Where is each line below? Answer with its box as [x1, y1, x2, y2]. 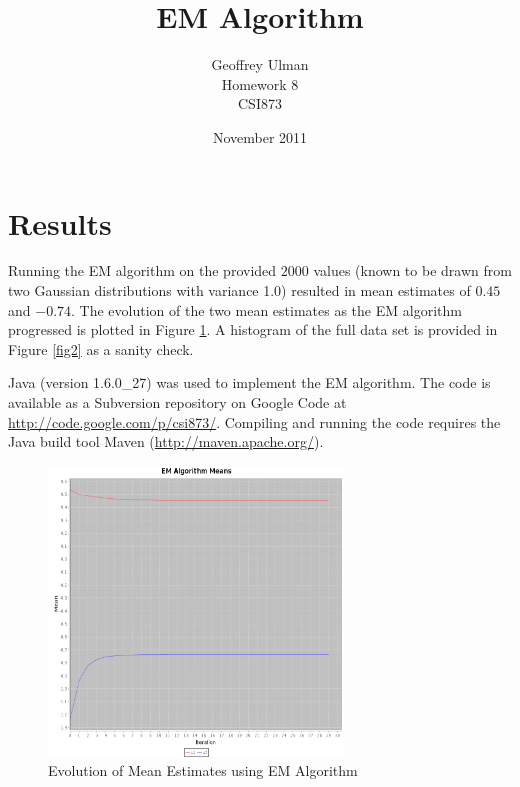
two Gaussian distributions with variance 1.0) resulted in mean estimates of [8, 280, 471, 301]
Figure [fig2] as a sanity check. [8, 338, 194, 359]
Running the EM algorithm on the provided [8, 260, 277, 281]
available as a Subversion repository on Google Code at [8, 392, 347, 412]
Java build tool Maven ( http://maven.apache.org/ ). [8, 431, 324, 452]
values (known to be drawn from [313, 260, 512, 281]
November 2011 [212, 126, 308, 147]
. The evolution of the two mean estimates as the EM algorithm [71, 299, 462, 320]
